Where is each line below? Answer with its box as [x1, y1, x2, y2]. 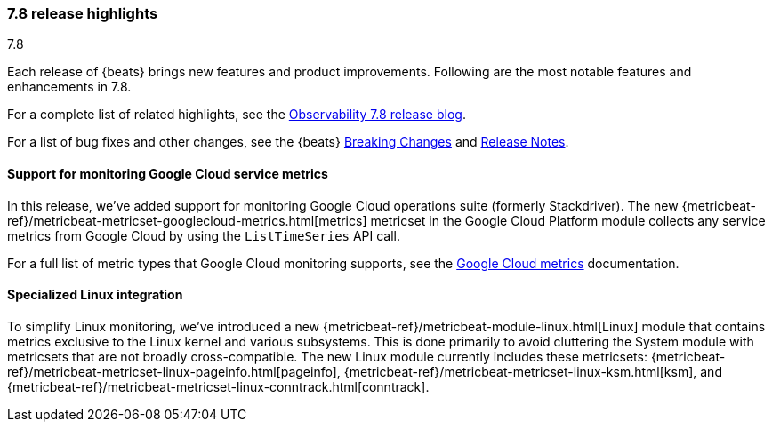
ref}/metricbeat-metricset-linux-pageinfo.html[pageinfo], [7, 363, 341, 379]
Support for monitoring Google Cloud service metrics [7, 165, 328, 181]
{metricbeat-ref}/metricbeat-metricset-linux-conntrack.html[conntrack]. [7, 378, 430, 394]
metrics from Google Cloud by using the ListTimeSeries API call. [7, 227, 401, 243]
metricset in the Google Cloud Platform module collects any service [370, 212, 766, 228]
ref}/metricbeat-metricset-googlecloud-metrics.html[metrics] [7, 212, 367, 228]
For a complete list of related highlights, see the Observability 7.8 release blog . [7, 107, 466, 123]
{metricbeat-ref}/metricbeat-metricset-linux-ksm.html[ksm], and [343, 363, 722, 379]
